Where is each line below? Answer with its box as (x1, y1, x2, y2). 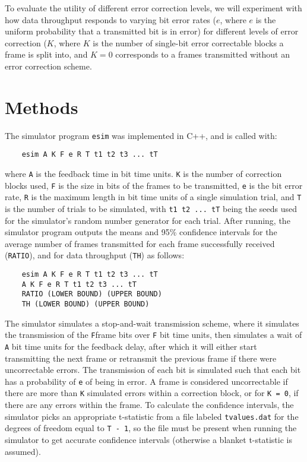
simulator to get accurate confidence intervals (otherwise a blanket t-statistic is (5, 433, 292, 445)
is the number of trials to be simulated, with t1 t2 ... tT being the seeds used (5, 202, 297, 214)
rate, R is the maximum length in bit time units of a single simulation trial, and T (5, 191, 302, 203)
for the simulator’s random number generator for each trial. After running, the (5, 214, 290, 226)
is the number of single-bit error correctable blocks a (93, 36, 284, 49)
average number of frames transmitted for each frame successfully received (5, 237, 275, 249)
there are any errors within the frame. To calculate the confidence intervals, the (5, 398, 294, 411)
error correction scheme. (5, 59, 92, 72)
